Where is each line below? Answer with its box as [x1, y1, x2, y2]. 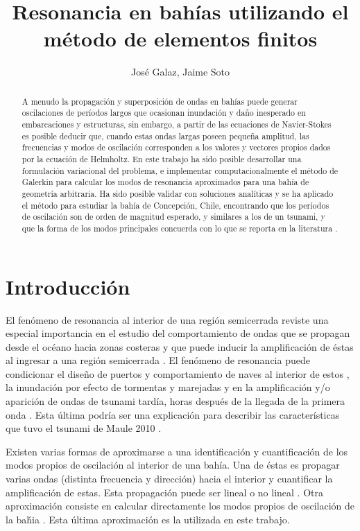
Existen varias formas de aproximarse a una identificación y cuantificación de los [6, 444, 348, 458]
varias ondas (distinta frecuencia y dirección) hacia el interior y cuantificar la [6, 471, 333, 486]
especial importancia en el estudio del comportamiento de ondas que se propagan [6, 326, 350, 340]
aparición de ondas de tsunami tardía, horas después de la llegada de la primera [6, 394, 345, 408]
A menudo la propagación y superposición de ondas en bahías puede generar [22, 95, 298, 107]
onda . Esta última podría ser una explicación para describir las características [6, 407, 340, 421]
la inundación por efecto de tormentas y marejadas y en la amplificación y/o [6, 380, 330, 394]
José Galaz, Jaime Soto [130, 64, 230, 79]
